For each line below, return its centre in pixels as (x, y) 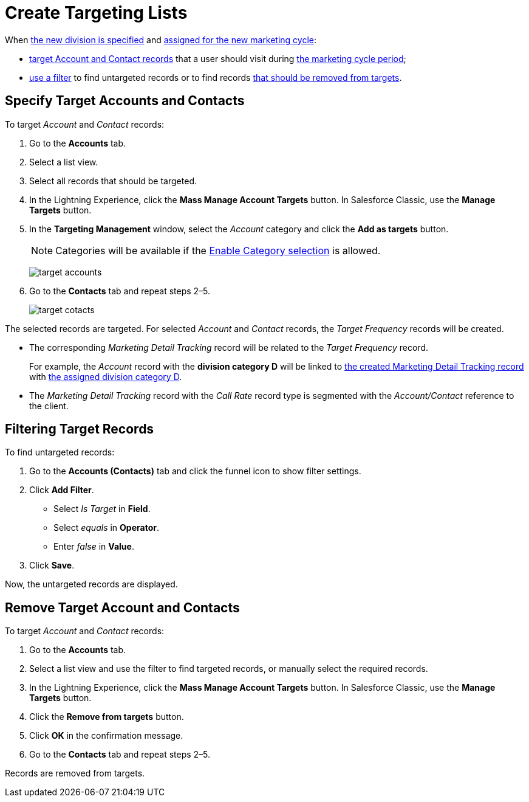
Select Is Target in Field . (102, 509)
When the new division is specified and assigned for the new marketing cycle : (161, 40)
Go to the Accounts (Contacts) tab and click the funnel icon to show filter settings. (195, 471)
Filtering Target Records (80, 429)
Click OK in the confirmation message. (106, 736)
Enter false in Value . (94, 547)
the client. (49, 406)
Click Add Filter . (62, 490)
